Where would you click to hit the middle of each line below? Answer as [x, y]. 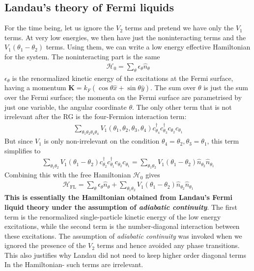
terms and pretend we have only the [179, 28]
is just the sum [226, 87]
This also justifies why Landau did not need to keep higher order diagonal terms [125, 255]
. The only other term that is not [182, 107]
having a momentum [35, 87]
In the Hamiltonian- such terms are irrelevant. [74, 264]
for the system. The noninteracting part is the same [82, 56]
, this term [223, 141]
